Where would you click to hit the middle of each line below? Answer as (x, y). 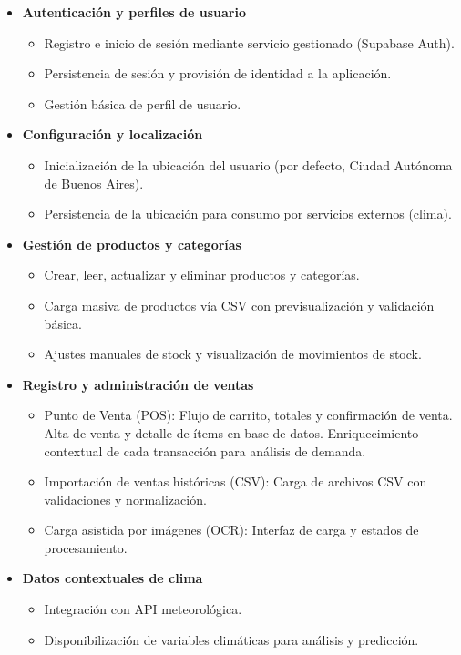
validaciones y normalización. (125, 499)
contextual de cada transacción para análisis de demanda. (205, 450)
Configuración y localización (113, 134)
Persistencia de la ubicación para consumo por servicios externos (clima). (248, 214)
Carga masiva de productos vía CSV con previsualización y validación (239, 305)
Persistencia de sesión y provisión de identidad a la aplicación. (218, 73)
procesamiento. (86, 547)
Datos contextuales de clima (113, 578)
